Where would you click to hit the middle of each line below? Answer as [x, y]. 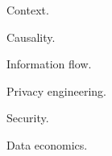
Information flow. [49, 64]
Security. [28, 118]
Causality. [31, 37]
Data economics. [47, 144]
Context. [28, 10]
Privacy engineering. [56, 90]
